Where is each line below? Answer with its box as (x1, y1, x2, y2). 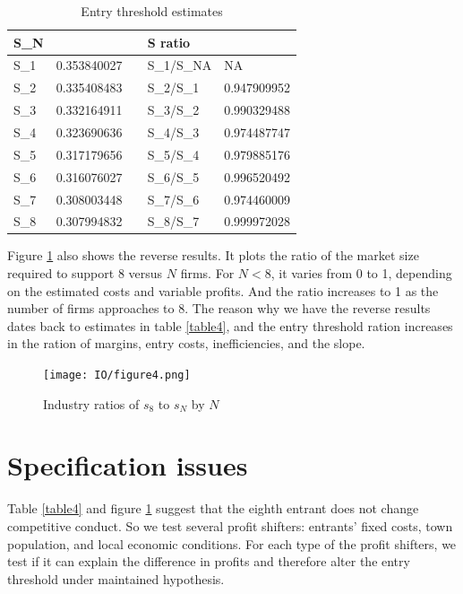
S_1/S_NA (147, 56, 212, 74)
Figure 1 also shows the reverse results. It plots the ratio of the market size (7, 246, 419, 265)
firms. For (180, 264, 235, 283)
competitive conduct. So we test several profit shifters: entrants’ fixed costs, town (7, 516, 453, 535)
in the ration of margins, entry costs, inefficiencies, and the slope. (7, 334, 365, 353)
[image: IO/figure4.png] (43, 369, 191, 381)
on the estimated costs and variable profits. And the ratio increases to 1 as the (7, 281, 439, 300)
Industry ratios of (43, 394, 140, 413)
